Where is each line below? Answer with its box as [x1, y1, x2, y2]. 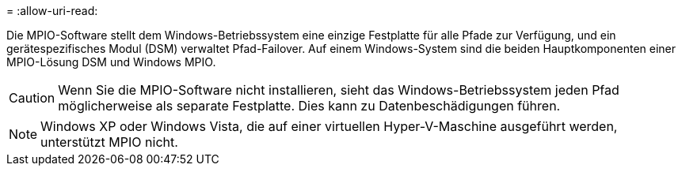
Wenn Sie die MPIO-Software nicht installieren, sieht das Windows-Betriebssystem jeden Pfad [58, 82, 619, 98]
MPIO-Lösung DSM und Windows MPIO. [6, 55, 216, 69]
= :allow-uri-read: [6, 4, 98, 17]
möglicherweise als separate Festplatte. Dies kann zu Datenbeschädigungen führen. [58, 98, 561, 114]
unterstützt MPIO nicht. [40, 134, 178, 150]
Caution [9, 90, 55, 106]
